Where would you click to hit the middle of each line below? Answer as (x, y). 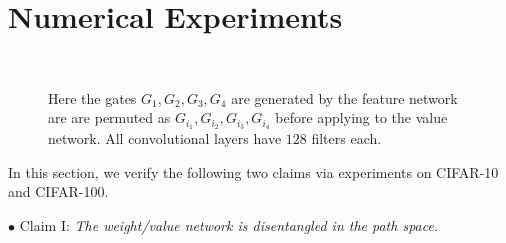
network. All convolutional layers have (165, 138)
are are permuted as (109, 117)
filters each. (346, 138)
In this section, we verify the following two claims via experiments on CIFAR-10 (253, 171)
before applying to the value (361, 117)
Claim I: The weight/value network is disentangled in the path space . (228, 224)
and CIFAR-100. (58, 191)
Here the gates (92, 97)
